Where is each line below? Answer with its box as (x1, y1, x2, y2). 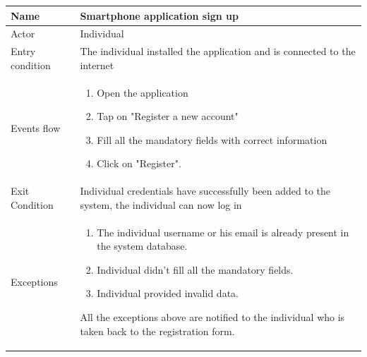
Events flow (11, 121, 61, 135)
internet (80, 57, 114, 72)
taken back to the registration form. (80, 323, 235, 338)
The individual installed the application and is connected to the (80, 44, 356, 59)
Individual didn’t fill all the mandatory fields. (97, 262, 294, 277)
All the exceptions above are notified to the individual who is (80, 310, 345, 325)
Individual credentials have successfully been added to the (80, 183, 331, 198)
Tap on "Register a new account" (97, 109, 239, 123)
